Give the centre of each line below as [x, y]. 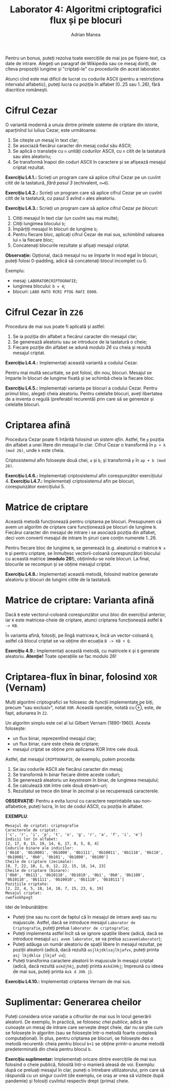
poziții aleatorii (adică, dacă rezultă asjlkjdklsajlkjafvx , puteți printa [86, 949]
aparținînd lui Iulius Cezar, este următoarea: [51, 130]
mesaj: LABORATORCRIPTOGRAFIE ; [45, 280]
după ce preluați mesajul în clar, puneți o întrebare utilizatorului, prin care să [85, 1070]
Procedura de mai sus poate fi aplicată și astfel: [55, 326]
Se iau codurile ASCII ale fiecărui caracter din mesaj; [68, 769]
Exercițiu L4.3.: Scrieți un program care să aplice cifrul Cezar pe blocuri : [82, 208]
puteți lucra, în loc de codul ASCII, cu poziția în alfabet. [86, 806]
